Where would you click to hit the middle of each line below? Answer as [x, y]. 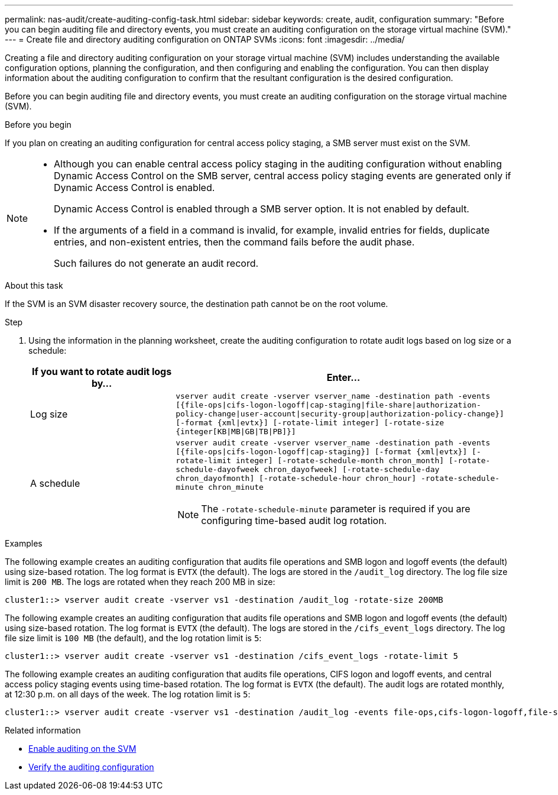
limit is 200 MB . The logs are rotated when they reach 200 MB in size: [140, 582]
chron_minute [236, 487]
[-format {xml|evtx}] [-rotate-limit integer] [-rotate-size [310, 423]
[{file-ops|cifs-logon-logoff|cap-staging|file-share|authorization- [328, 405]
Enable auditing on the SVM [82, 749]
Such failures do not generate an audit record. [156, 263]
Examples [24, 543]
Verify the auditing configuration [91, 767]
